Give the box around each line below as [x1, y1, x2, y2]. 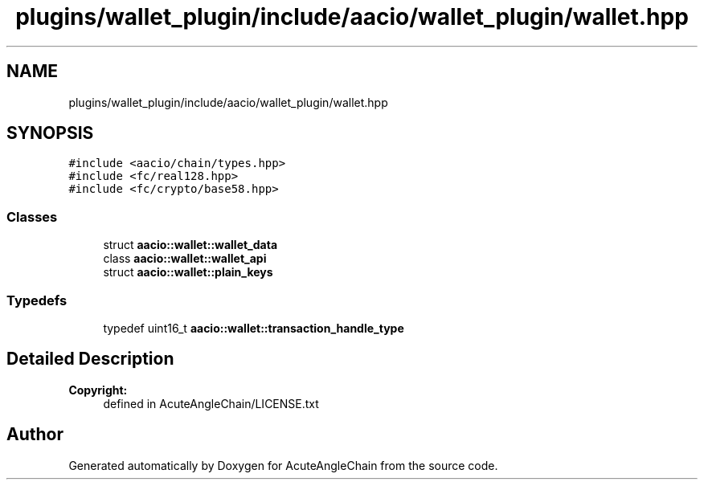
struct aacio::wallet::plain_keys [103, 265, 273, 280]
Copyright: [68, 382, 128, 397]
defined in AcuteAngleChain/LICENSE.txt [103, 396, 319, 410]
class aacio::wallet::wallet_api [103, 251, 267, 266]
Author [6, 424, 63, 445]
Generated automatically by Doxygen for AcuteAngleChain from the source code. [68, 458, 498, 472]
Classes [6, 208, 58, 225]
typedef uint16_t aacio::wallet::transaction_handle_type [103, 321, 404, 335]
